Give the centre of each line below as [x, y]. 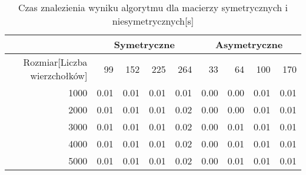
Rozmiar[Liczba [55, 62]
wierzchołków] [59, 75]
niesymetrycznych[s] [153, 21]
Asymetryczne [249, 44]
